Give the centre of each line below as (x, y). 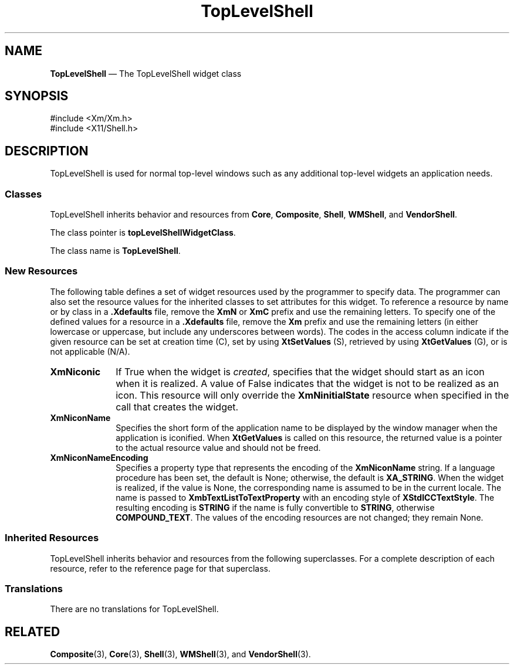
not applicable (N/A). (90, 351)
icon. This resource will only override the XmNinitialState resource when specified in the (312, 395)
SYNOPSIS (37, 96)
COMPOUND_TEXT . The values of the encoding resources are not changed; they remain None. (300, 517)
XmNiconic (75, 371)
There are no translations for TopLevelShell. (134, 609)
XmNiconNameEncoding (99, 457)
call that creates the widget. (177, 407)
